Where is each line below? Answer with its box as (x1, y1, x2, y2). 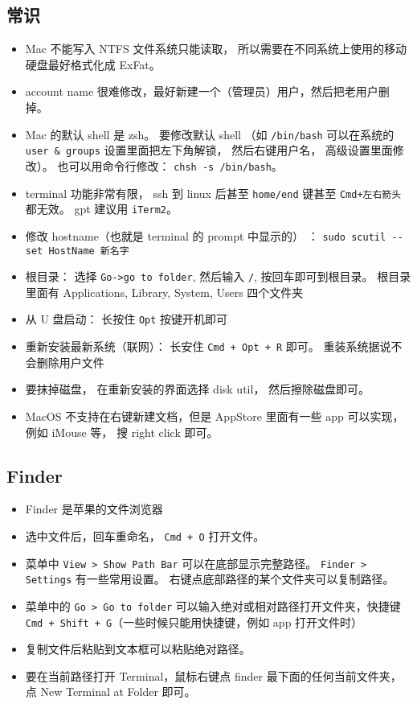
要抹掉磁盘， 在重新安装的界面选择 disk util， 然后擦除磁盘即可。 (25, 381, 370, 397)
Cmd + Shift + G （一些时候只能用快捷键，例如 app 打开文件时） (25, 613, 363, 630)
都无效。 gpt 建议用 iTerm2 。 (25, 200, 178, 217)
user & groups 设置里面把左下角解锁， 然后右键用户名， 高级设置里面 (25, 142, 393, 159)
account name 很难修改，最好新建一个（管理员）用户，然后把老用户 (25, 83, 378, 100)
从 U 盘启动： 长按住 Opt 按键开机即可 (25, 311, 228, 327)
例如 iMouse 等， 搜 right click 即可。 (25, 423, 219, 440)
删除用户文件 (36, 353, 104, 370)
